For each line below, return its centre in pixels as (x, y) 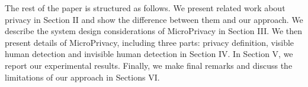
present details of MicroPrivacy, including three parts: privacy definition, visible (150, 42)
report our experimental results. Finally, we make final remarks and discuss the (149, 65)
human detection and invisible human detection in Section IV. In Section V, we (149, 54)
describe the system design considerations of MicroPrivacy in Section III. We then (154, 31)
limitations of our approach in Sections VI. (82, 77)
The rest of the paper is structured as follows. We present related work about (145, 8)
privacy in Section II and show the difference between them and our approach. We (154, 19)
